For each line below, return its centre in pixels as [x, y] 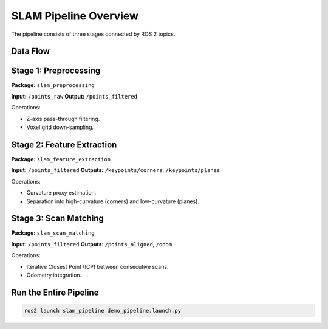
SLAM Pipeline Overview [75, 16]
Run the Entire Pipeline [55, 292]
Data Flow [30, 51]
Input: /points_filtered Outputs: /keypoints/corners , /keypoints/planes [116, 170]
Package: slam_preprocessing [53, 85]
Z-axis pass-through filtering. [63, 119]
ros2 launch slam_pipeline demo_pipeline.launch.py [103, 310]
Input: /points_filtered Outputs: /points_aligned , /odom [92, 244]
